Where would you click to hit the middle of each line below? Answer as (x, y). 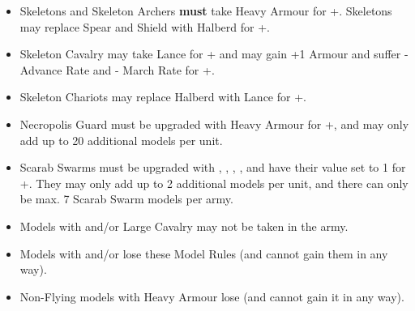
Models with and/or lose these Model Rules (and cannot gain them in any (204, 253)
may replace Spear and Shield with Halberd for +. (145, 26)
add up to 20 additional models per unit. (121, 140)
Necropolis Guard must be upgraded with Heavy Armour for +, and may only (214, 124)
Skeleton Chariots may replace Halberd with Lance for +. (163, 97)
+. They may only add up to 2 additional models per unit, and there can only (214, 183)
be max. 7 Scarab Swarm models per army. (126, 199)
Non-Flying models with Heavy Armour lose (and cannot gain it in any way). (212, 296)
